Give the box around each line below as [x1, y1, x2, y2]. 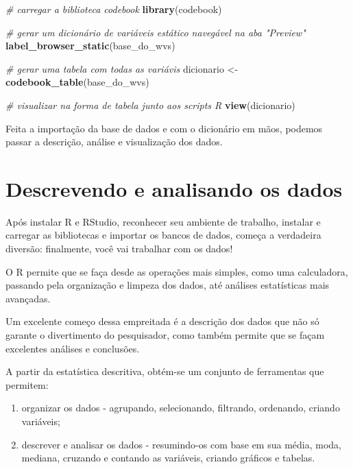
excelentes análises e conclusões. [5, 341, 140, 355]
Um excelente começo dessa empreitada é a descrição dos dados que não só [5, 314, 319, 328]
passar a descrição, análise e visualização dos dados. [5, 134, 223, 149]
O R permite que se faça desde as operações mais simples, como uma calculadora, [5, 264, 348, 278]
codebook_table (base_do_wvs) [5, 75, 149, 89]
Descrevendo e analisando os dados [5, 174, 343, 202]
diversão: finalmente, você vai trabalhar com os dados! [5, 241, 233, 256]
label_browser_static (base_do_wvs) [5, 38, 175, 53]
